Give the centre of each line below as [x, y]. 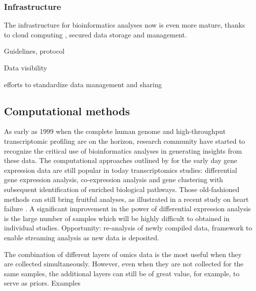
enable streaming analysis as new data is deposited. [82, 237]
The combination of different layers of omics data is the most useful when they [123, 254]
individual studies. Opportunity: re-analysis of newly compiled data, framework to [128, 228]
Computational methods [67, 111]
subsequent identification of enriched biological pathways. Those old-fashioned [122, 189]
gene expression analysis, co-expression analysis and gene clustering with [114, 179]
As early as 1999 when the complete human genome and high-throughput [115, 131]
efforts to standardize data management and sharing [83, 84]
